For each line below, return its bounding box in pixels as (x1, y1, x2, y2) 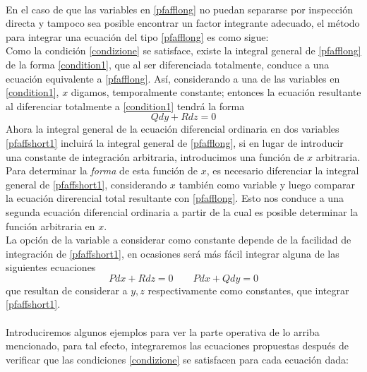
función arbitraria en (6, 218, 95, 233)
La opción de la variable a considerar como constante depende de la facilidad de (6, 232, 351, 247)
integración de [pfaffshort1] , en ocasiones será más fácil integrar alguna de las (6, 246, 339, 260)
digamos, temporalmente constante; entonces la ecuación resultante (71, 85, 361, 100)
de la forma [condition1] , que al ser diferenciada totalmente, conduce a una (6, 56, 330, 71)
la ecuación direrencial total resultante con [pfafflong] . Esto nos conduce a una (6, 191, 344, 205)
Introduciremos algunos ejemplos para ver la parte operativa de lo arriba (6, 324, 320, 339)
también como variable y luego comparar (179, 176, 355, 191)
